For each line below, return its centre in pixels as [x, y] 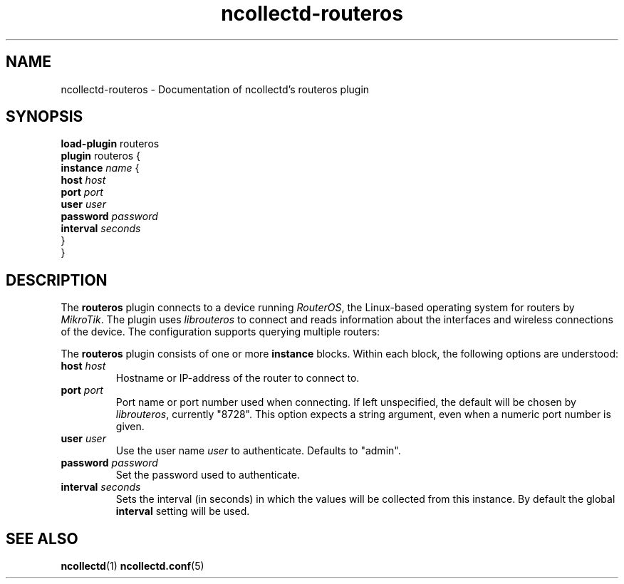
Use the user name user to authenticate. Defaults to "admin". [258, 451]
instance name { [100, 168]
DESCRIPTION [57, 280]
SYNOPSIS [45, 117]
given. [130, 427]
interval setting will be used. [183, 511]
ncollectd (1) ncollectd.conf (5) [132, 566]
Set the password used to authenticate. [208, 475]
